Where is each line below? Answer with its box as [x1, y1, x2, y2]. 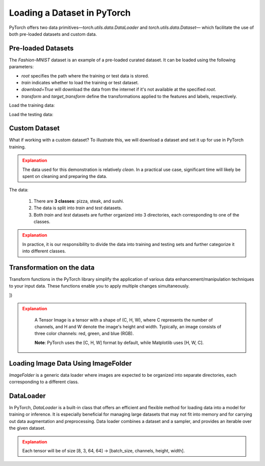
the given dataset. [9, 425, 46, 431]
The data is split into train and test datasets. [33, 205, 123, 211]
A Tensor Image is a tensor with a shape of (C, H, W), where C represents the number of [34, 317, 213, 323]
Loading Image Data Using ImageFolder [9, 359, 132, 368]
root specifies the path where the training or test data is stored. [21, 73, 149, 78]
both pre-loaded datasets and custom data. [9, 31, 97, 37]
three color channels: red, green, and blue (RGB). [34, 331, 134, 337]
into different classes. [22, 248, 66, 254]
